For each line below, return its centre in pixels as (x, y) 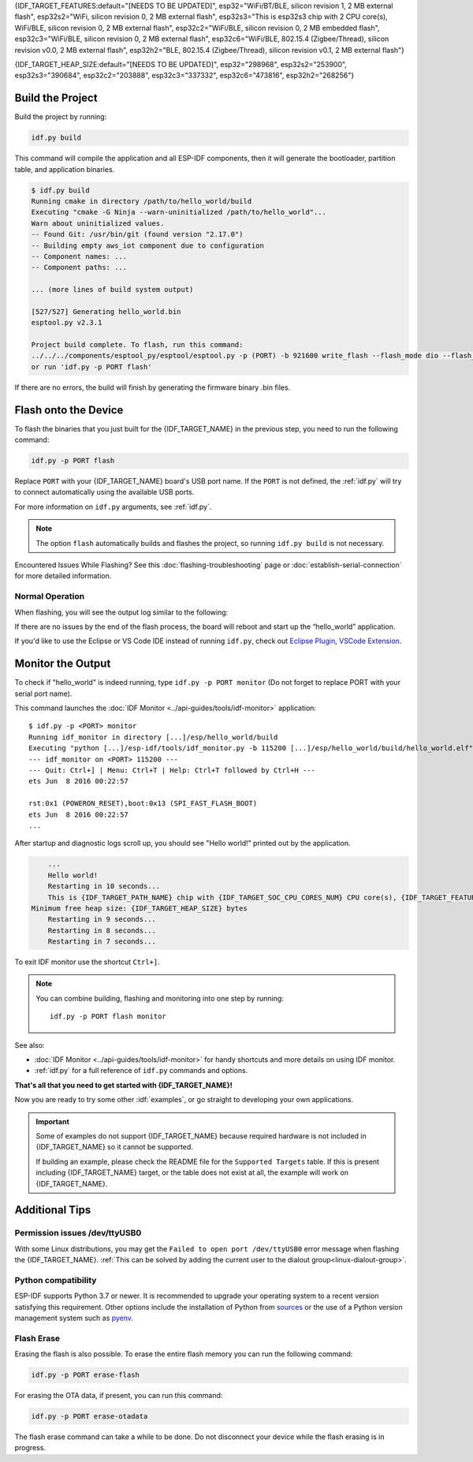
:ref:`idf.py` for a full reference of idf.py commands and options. (141, 1071)
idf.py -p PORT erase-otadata (89, 1417)
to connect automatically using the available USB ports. (104, 492)
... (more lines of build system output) (112, 290)
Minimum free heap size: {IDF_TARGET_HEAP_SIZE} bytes (139, 908)
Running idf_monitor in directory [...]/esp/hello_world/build (153, 737)
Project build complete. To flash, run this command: (137, 345)
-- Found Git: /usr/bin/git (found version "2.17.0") (137, 234)
